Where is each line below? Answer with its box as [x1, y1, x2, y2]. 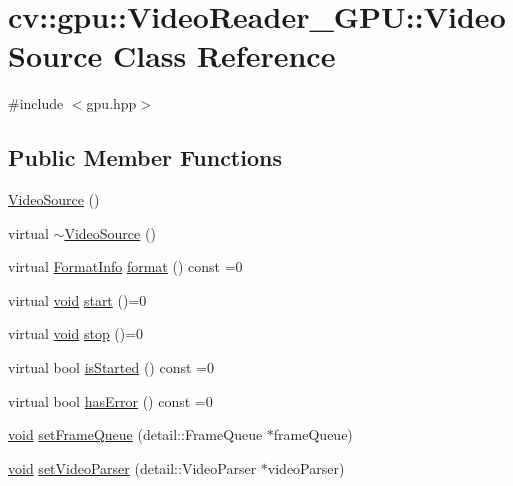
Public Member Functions [8, 142, 282, 173]
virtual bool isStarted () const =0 [8, 357, 214, 378]
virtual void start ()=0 [8, 289, 147, 310]
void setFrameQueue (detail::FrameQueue [8, 424, 263, 445]
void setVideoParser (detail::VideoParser [8, 457, 257, 478]
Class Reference [112, 35, 336, 76]
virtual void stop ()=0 [8, 323, 144, 344]
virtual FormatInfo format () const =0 [8, 256, 243, 277]
